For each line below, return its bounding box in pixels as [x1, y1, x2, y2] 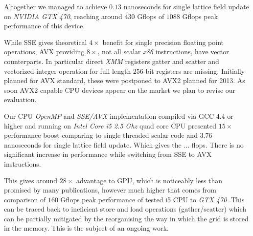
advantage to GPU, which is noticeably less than [76, 175, 222, 185]
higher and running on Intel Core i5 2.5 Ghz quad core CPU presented [4, 120, 216, 130]
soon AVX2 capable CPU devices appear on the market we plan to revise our [4, 85, 236, 95]
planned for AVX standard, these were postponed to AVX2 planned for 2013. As [4, 75, 245, 86]
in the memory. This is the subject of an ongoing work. [4, 223, 169, 233]
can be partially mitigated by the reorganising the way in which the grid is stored [4, 213, 249, 223]
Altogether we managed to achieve [4, 1, 107, 11]
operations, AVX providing [4, 46, 85, 57]
